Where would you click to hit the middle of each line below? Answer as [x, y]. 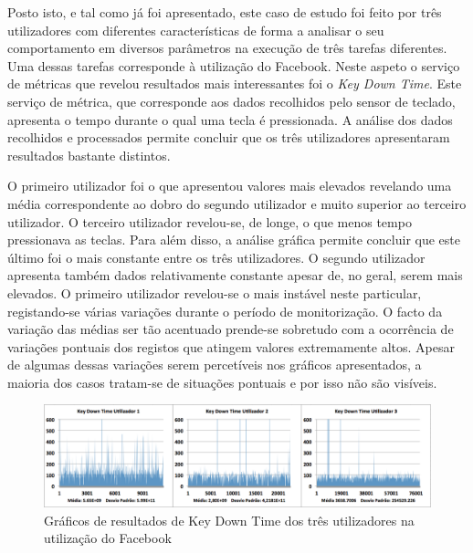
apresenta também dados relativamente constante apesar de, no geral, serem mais [235, 275]
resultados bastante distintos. [89, 155]
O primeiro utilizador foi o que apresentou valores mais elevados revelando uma [230, 186]
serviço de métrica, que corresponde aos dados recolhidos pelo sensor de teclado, [231, 101]
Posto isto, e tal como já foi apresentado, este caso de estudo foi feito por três [225, 12]
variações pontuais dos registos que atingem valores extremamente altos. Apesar [231, 346]
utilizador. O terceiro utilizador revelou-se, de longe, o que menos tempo [210, 221]
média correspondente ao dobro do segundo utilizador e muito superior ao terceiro [237, 203]
